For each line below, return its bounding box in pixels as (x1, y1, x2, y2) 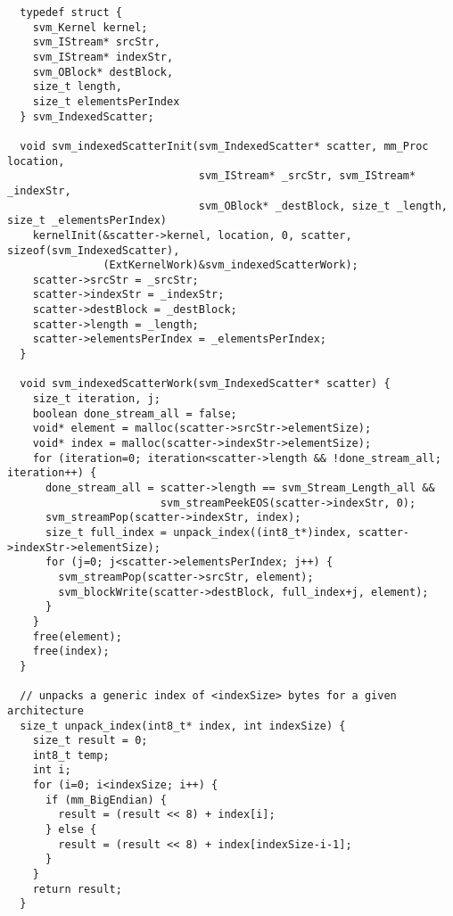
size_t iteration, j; (32, 392, 161, 406)
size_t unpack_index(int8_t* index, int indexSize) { (20, 719, 346, 732)
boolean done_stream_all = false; (32, 407, 237, 420)
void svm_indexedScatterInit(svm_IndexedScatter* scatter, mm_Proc (20, 139, 429, 153)
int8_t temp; (32, 748, 110, 762)
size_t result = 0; (32, 734, 148, 747)
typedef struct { (20, 6, 122, 19)
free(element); (32, 630, 122, 643)
